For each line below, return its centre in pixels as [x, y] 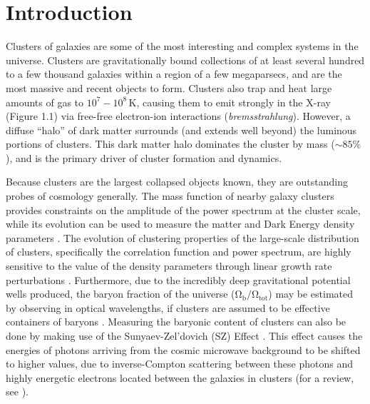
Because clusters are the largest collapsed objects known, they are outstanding [177, 182]
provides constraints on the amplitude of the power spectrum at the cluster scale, [183, 209]
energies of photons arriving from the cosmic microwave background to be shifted [183, 349]
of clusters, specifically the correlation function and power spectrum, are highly [179, 252]
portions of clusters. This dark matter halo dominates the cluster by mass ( [170, 144]
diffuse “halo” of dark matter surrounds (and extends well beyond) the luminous [181, 130]
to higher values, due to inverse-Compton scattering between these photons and [179, 364]
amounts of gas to [45, 102]
